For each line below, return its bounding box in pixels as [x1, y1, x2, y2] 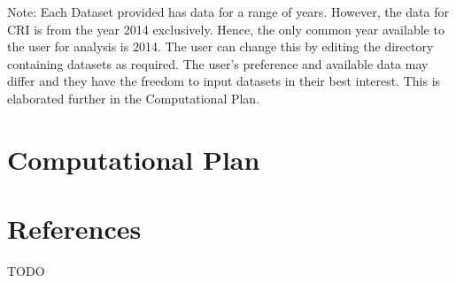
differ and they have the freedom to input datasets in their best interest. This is [7, 72, 441, 90]
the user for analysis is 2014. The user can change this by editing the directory [7, 37, 434, 56]
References [7, 210, 142, 247]
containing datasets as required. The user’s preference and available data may [7, 54, 429, 73]
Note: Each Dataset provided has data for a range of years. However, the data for [7, 3, 449, 20]
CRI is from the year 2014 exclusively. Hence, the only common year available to [7, 19, 444, 38]
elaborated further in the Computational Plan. [7, 88, 260, 107]
